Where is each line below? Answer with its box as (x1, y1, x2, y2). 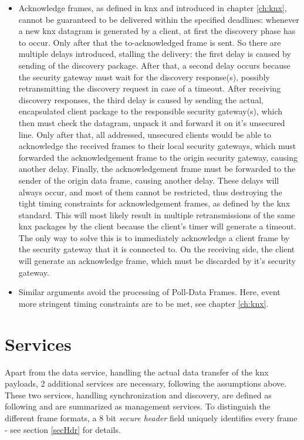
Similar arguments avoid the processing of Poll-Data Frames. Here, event (18, 286, 281, 298)
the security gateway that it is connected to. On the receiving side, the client (18, 243, 295, 255)
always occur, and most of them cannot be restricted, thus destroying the (18, 185, 282, 198)
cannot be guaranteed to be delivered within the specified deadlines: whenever (18, 13, 299, 25)
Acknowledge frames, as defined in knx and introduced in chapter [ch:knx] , (18, 2, 287, 13)
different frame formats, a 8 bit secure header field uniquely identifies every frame (5, 411, 298, 424)
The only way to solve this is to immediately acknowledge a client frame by (18, 231, 290, 243)
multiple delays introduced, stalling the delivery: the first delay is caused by (18, 48, 291, 60)
